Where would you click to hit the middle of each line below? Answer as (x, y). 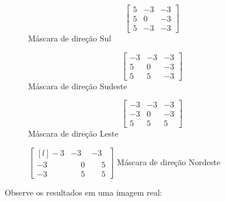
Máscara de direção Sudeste (78, 86)
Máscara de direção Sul (70, 38)
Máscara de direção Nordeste (169, 162)
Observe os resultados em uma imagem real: (84, 192)
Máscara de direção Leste (73, 133)
